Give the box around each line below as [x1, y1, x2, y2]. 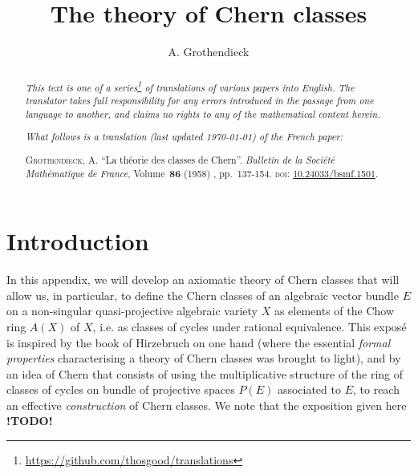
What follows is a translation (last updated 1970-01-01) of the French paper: [25, 130, 343, 144]
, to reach [352, 381, 400, 398]
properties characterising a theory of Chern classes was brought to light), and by [6, 350, 401, 367]
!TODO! [6, 412, 53, 429]
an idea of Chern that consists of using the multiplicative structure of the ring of [6, 365, 404, 382]
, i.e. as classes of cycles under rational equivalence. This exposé [92, 318, 407, 334]
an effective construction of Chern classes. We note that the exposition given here [6, 396, 407, 413]
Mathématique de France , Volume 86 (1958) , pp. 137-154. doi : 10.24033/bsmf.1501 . [25, 166, 379, 180]
